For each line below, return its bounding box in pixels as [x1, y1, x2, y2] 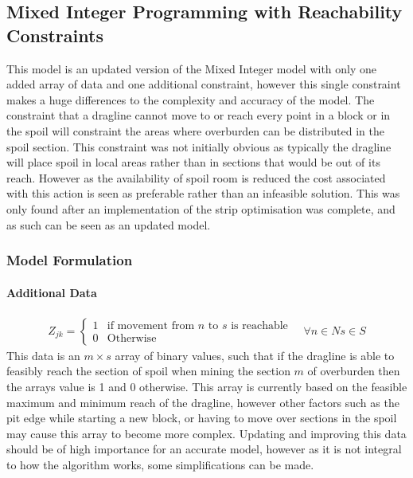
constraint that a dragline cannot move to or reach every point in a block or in [6, 107, 391, 123]
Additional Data [6, 284, 97, 300]
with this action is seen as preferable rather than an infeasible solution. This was [6, 185, 400, 202]
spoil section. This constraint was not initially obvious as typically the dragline [6, 138, 392, 155]
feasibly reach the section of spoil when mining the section [6, 362, 290, 379]
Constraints [6, 22, 103, 47]
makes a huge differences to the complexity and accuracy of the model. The [6, 91, 375, 108]
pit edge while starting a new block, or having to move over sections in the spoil [6, 409, 397, 426]
